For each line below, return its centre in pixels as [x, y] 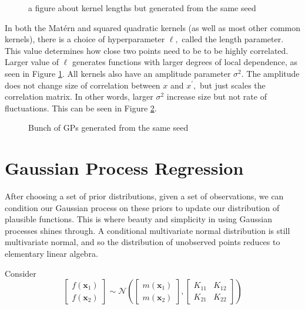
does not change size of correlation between [83, 85]
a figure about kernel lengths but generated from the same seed [142, 8]
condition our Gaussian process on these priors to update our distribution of [142, 207]
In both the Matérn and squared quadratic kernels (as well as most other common [153, 27]
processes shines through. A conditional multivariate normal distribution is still [148, 230]
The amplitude [273, 73]
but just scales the [232, 85]
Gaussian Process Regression [124, 168]
